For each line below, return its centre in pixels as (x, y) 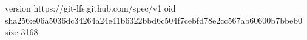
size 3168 (22, 32)
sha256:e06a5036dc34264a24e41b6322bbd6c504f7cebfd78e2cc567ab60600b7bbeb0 (154, 20)
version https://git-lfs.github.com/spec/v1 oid (90, 8)
